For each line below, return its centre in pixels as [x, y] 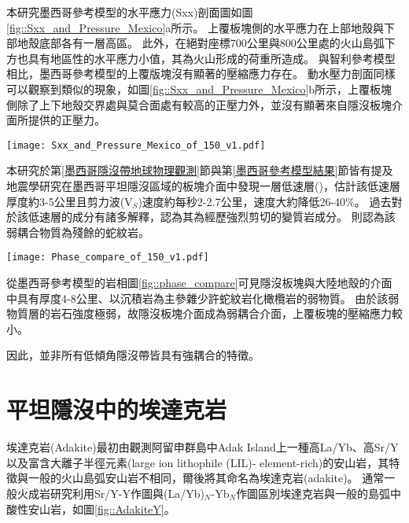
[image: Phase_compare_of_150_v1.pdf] [108, 258]
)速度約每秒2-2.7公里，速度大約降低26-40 [242, 201]
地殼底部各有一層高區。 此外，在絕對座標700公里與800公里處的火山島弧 [201, 43]
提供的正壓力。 [66, 120]
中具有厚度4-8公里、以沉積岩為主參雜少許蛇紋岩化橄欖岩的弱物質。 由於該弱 [203, 298]
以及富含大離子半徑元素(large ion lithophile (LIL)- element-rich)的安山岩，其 [198, 462]
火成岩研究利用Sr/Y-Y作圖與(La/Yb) [111, 493]
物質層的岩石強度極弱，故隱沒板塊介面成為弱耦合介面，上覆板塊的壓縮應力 [199, 313]
